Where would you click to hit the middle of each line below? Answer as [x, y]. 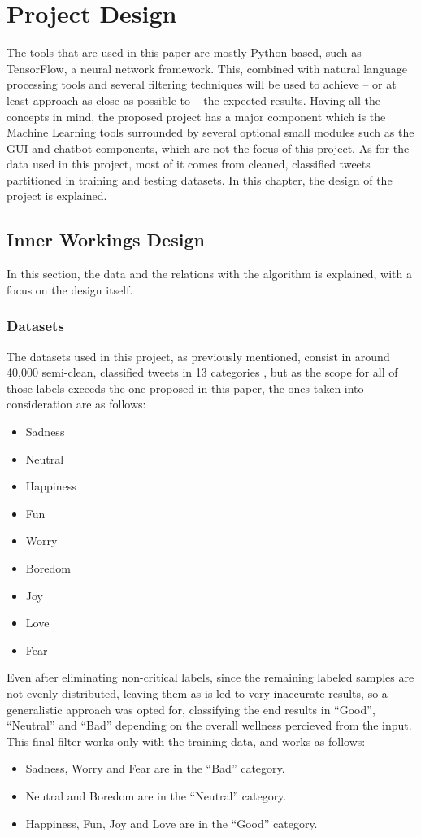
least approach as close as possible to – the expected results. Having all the [193, 100]
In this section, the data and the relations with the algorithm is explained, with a [209, 274]
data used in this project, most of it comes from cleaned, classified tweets [189, 164]
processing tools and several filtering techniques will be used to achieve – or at [202, 84]
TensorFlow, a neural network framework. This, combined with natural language [207, 68]
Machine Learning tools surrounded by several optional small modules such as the [210, 132]
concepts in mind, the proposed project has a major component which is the [196, 116]
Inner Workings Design [106, 240]
